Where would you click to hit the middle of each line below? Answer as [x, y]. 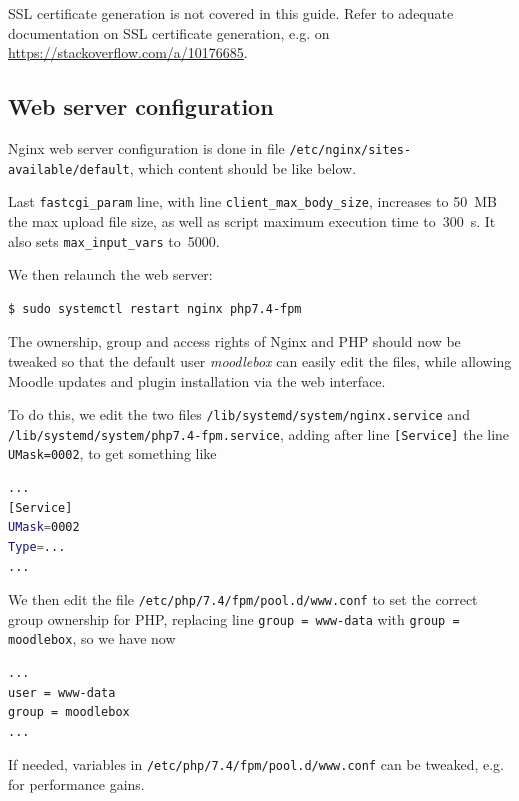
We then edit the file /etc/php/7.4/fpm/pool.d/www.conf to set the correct [243, 599]
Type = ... [37, 546]
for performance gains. [76, 784]
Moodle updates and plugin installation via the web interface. [197, 380]
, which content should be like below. [243, 167]
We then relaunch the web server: [110, 274]
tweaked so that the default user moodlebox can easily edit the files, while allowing [260, 360]
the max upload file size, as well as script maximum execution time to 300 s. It [252, 220]
